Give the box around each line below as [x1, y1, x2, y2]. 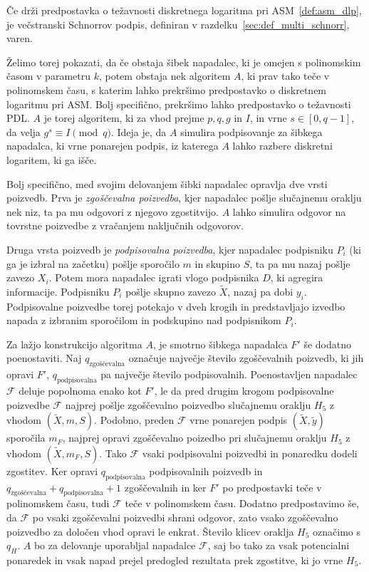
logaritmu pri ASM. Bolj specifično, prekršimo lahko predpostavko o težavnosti [6, 96, 351, 111]
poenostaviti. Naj [6, 350, 82, 365]
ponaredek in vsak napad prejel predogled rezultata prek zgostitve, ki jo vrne [6, 553, 343, 568]
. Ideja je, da [110, 124, 167, 139]
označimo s [313, 524, 361, 539]
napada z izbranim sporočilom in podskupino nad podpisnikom [6, 313, 281, 328]
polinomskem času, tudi [6, 496, 110, 511]
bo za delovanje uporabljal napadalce [33, 538, 196, 553]
